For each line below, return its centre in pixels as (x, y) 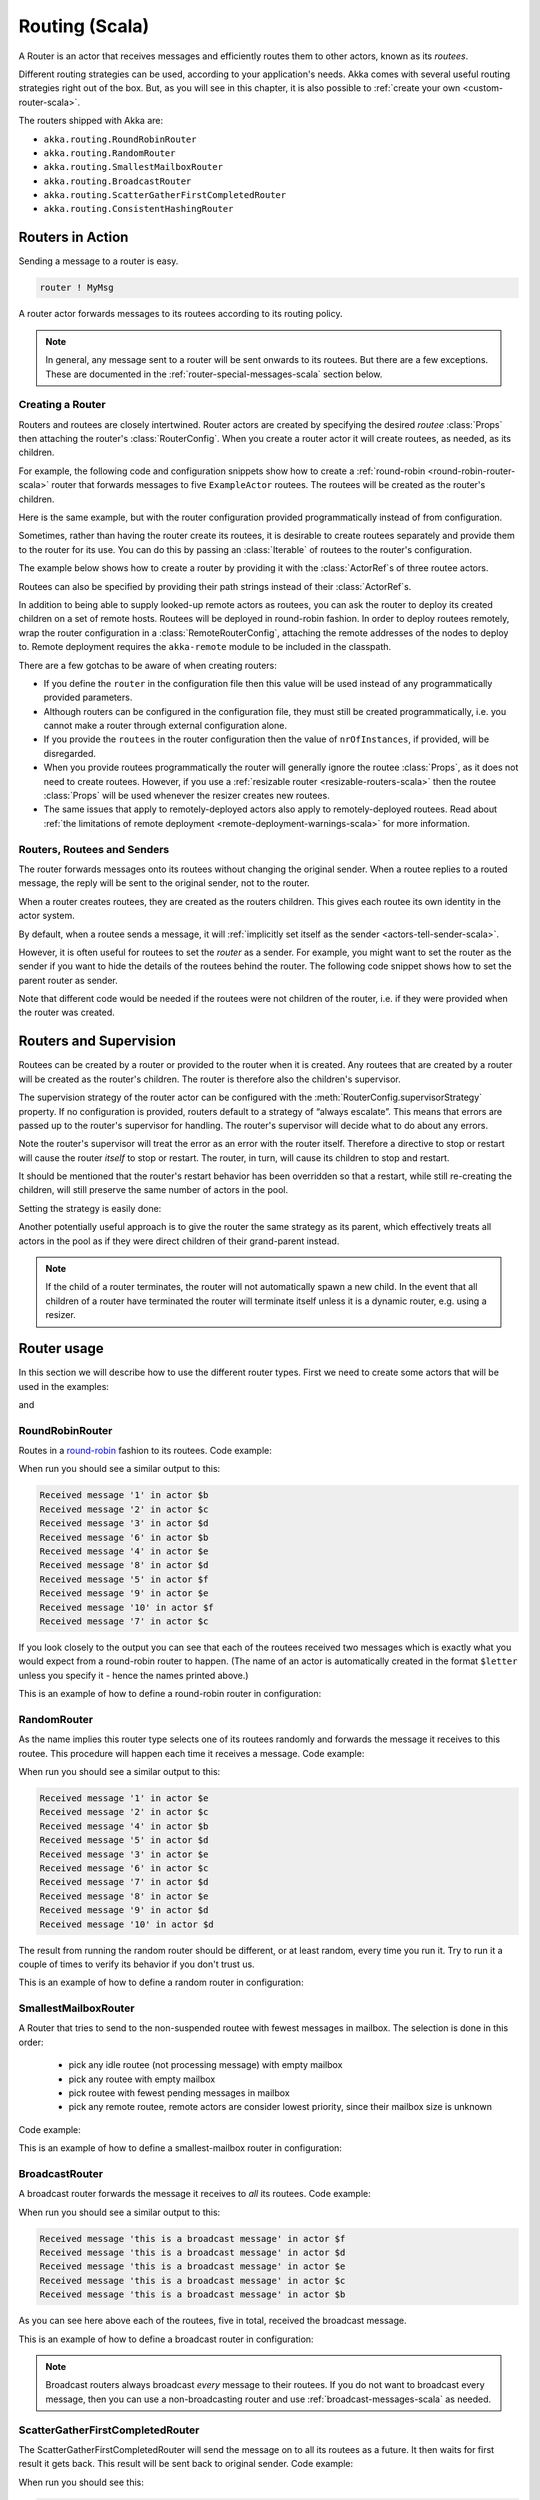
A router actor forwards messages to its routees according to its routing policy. (180, 314)
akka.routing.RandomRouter (109, 153)
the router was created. (66, 1012)
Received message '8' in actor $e (124, 1896)
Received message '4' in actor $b (124, 1826)
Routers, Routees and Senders (94, 849)
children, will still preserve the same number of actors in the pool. (153, 1190)
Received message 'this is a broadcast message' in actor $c (192, 2280)
